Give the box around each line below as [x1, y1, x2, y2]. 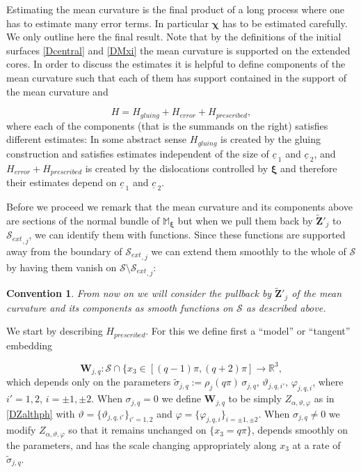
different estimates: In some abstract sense [6, 132, 187, 146]
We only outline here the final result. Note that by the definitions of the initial [6, 29, 342, 44]
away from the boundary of [6, 243, 122, 258]
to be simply [228, 391, 282, 406]
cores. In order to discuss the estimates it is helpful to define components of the [6, 56, 346, 71]
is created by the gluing [220, 132, 321, 146]
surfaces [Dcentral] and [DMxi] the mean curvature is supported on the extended [6, 43, 351, 57]
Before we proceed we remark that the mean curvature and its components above [6, 199, 353, 214]
